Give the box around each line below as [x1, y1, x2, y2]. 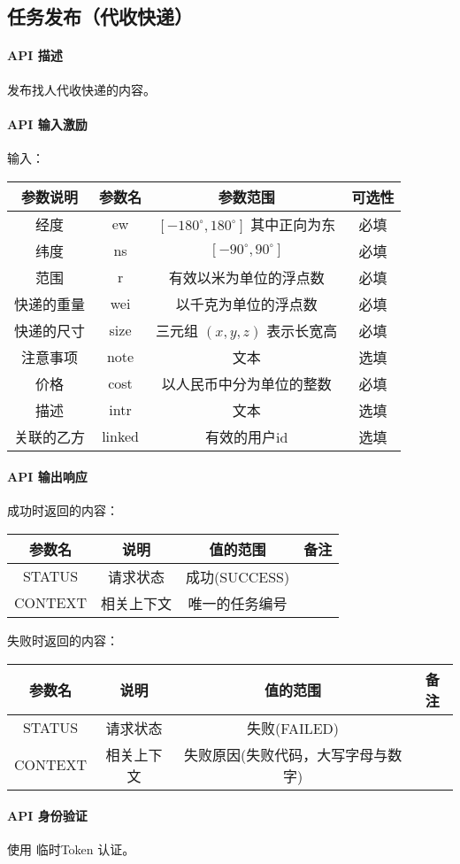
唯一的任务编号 [188, 592, 287, 613]
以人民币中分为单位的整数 [161, 373, 332, 394]
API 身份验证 [7, 806, 88, 825]
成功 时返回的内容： [7, 501, 119, 520]
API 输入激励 [7, 114, 88, 133]
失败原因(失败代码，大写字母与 [183, 744, 388, 765]
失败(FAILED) [247, 717, 340, 738]
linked [102, 426, 139, 447]
